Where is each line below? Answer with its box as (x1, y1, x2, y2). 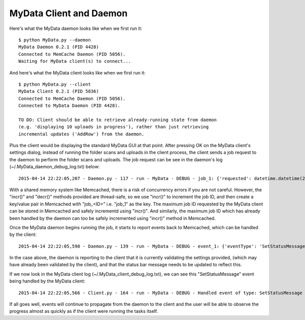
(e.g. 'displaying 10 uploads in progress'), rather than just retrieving (18, 124, 209, 130)
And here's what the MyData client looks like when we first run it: (9, 69, 146, 76)
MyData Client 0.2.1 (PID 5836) (18, 89, 99, 94)
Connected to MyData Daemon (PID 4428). (18, 103, 120, 109)
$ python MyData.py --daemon (18, 37, 91, 43)
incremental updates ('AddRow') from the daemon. (18, 131, 145, 137)
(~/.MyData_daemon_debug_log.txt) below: (9, 164, 100, 170)
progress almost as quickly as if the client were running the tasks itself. (9, 308, 158, 314)
